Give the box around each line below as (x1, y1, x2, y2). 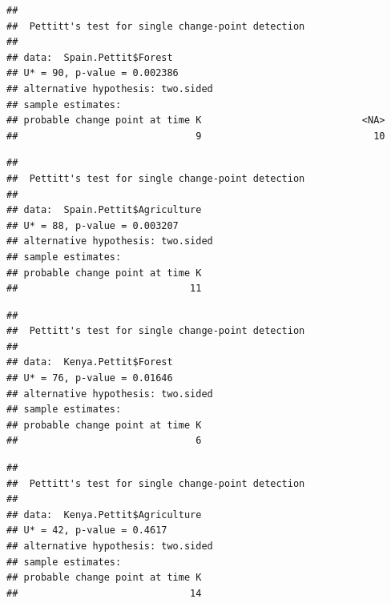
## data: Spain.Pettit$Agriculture (6, 204, 202, 216)
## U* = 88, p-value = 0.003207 (6, 219, 179, 231)
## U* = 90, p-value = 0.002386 (6, 67, 179, 79)
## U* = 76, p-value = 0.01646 (6, 372, 173, 384)
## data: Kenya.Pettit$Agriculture (6, 509, 202, 521)
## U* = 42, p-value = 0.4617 (6, 525, 167, 537)
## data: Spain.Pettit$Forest (6, 51, 173, 63)
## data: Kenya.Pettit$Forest (6, 356, 173, 368)
